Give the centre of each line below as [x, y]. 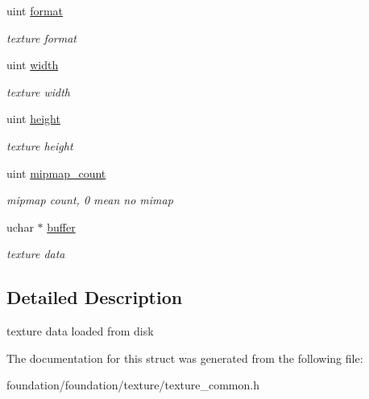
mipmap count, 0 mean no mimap [90, 200]
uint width [33, 65]
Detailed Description [95, 297]
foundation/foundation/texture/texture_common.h [133, 385]
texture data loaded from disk [80, 331]
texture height [40, 145]
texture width [38, 91]
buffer [61, 226]
